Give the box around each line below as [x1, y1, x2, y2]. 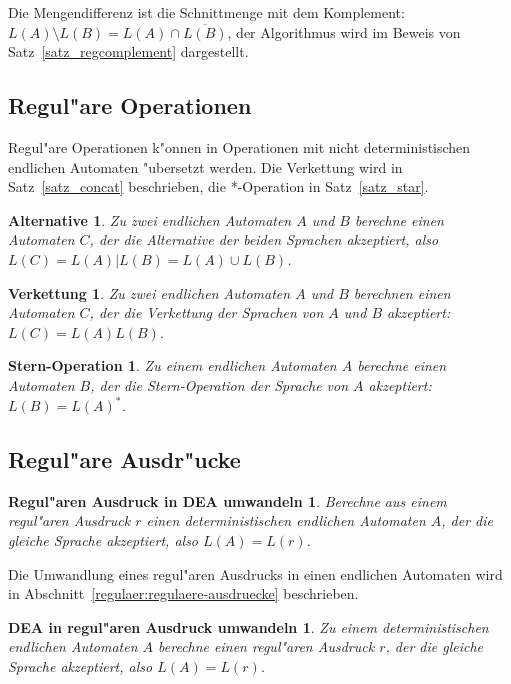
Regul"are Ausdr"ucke [8, 444, 241, 474]
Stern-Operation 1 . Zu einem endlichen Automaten [8, 355, 337, 376]
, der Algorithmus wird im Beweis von [227, 21, 461, 42]
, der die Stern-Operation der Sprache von [90, 374, 349, 395]
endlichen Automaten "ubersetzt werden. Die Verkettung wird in [8, 156, 403, 177]
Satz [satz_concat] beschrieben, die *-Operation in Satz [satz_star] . [8, 176, 429, 197]
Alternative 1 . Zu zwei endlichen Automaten [8, 209, 292, 230]
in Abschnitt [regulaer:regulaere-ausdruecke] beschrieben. [8, 583, 359, 604]
